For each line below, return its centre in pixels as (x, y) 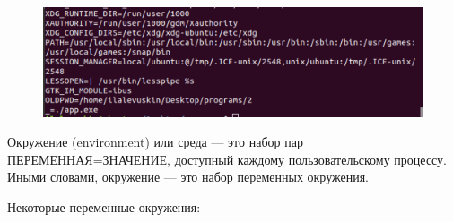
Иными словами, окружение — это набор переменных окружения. (188, 177)
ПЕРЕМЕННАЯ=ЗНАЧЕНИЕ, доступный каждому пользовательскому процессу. (227, 159)
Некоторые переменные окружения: (104, 206)
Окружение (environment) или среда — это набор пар (155, 142)
